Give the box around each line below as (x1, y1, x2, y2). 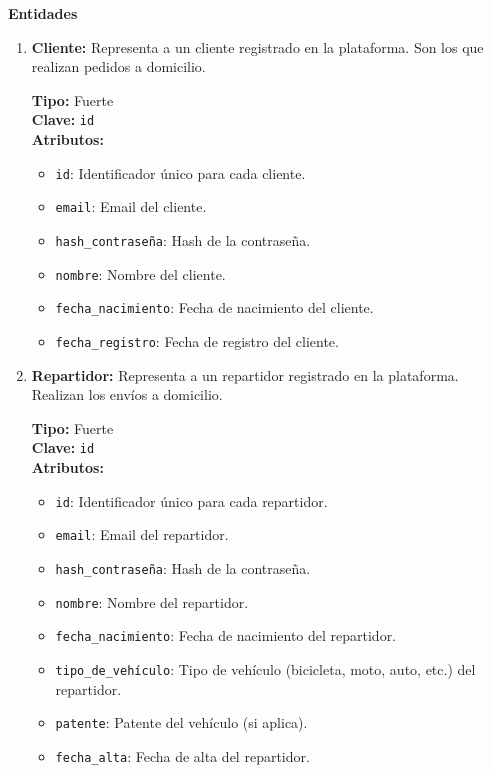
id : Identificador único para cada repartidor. (55, 490, 328, 511)
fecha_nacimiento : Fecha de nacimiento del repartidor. (55, 625, 397, 646)
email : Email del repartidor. (55, 524, 229, 545)
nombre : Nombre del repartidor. (55, 591, 249, 612)
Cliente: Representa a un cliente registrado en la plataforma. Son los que (31, 36, 484, 57)
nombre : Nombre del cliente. (55, 263, 226, 284)
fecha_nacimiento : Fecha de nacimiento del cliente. (55, 297, 374, 318)
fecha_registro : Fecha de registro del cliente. (55, 330, 339, 351)
